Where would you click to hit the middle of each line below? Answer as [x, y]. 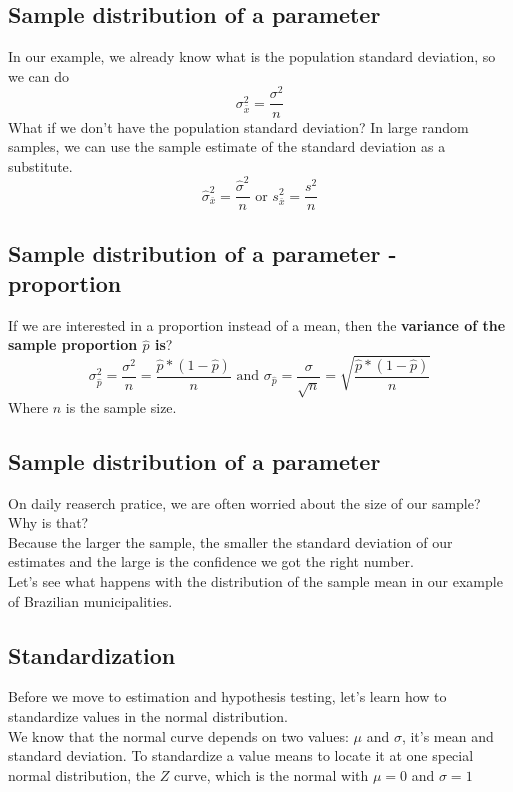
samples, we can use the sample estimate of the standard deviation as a [227, 146]
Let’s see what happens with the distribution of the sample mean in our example [255, 581]
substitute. [40, 165]
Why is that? [48, 522]
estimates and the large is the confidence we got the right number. [211, 561]
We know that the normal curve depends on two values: [178, 735]
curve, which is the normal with [271, 774]
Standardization [92, 654]
